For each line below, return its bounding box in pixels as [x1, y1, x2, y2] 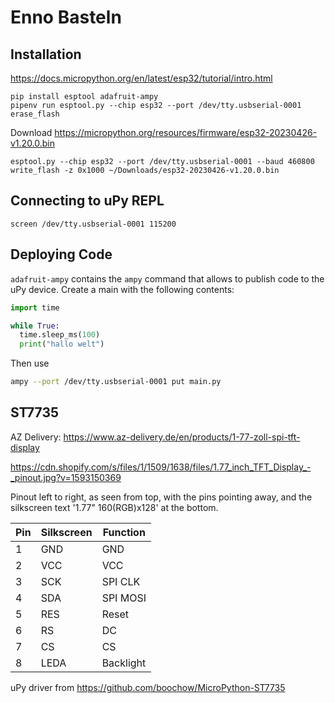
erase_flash [10, 109, 60, 119]
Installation [10, 46, 82, 63]
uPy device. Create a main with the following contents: [10, 283, 235, 295]
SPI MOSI [101, 591, 147, 605]
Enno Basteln [10, 6, 122, 29]
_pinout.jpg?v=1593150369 [10, 471, 122, 483]
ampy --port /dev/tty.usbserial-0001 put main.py [10, 377, 222, 387]
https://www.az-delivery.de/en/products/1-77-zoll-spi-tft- [63, 431, 301, 443]
